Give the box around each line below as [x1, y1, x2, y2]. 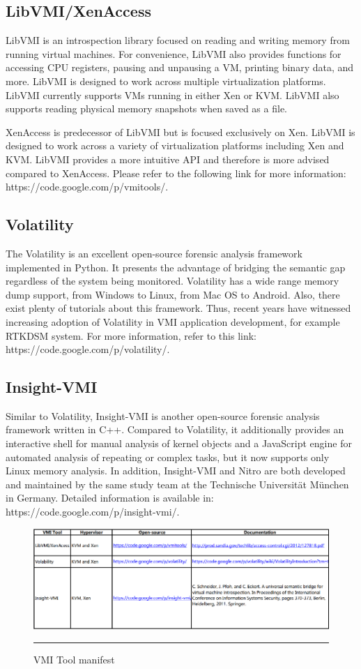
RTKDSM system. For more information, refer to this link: [6, 328, 256, 343]
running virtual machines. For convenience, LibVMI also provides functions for [6, 46, 341, 61]
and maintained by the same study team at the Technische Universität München [6, 476, 349, 491]
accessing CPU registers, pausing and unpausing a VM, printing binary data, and [6, 60, 354, 75]
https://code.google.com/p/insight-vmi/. [6, 504, 180, 519]
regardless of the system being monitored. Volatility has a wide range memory [6, 273, 339, 288]
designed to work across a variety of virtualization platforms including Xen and [6, 138, 344, 153]
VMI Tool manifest [33, 652, 115, 666]
